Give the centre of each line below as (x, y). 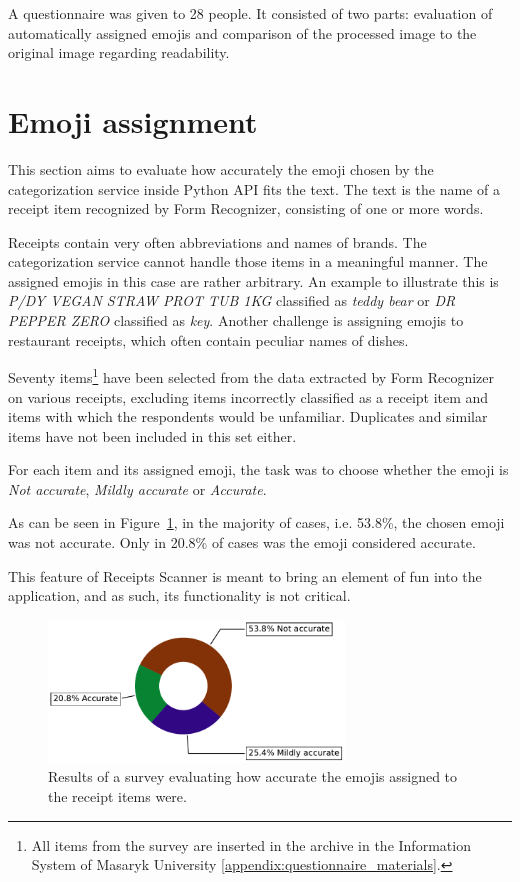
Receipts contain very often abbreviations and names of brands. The (217, 241)
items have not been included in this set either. (152, 435)
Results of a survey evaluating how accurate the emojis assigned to (253, 776)
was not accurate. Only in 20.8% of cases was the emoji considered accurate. (242, 542)
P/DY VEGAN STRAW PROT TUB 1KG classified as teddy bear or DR (232, 300)
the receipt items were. (117, 796)
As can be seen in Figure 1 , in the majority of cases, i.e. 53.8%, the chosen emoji (256, 522)
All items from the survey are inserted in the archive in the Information (251, 844)
